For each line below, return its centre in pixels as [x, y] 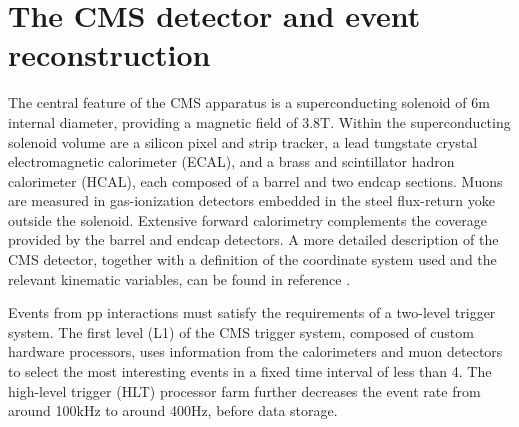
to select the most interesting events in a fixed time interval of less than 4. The [250, 371]
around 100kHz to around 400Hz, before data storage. [173, 410]
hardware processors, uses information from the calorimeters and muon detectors [255, 351]
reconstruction [109, 54]
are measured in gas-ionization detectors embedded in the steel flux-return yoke [251, 200]
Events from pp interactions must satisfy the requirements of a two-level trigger [252, 312]
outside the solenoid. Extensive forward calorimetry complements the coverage [247, 219]
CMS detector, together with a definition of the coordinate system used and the [252, 259]
